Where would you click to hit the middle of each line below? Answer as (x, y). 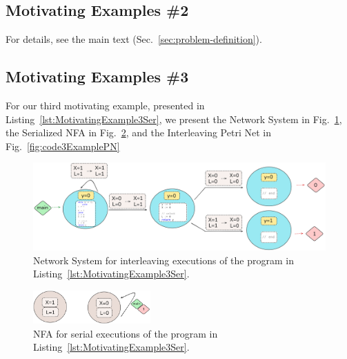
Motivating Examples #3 (97, 76)
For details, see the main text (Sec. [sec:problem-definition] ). (134, 39)
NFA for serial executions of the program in (126, 333)
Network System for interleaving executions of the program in (163, 260)
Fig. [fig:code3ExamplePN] (63, 146)
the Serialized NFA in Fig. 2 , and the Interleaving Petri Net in (138, 132)
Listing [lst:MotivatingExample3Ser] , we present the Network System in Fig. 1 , (174, 119)
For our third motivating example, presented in (105, 105)
